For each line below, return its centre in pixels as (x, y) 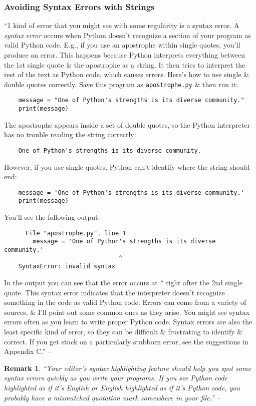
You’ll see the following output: (52, 217)
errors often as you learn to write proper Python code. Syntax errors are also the (128, 322)
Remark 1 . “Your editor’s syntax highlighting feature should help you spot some (127, 368)
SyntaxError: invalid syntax (67, 267)
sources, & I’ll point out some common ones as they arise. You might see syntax (127, 312)
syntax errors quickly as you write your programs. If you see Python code (116, 378)
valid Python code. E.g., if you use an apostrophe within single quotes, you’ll (122, 45)
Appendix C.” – (28, 351)
